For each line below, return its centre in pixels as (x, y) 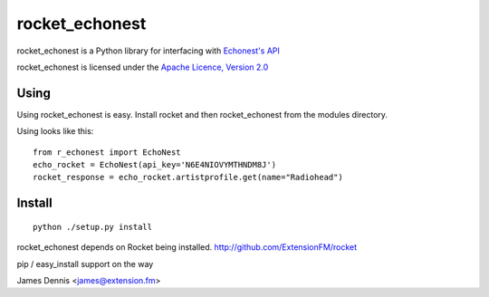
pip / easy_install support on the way (85, 263)
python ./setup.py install (93, 227)
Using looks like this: (55, 131)
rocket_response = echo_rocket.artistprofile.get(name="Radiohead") (188, 177)
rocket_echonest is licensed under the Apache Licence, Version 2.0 (143, 67)
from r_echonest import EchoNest (107, 152)
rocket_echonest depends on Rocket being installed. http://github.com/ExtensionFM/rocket (187, 247)
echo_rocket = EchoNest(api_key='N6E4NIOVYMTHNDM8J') (154, 165)
